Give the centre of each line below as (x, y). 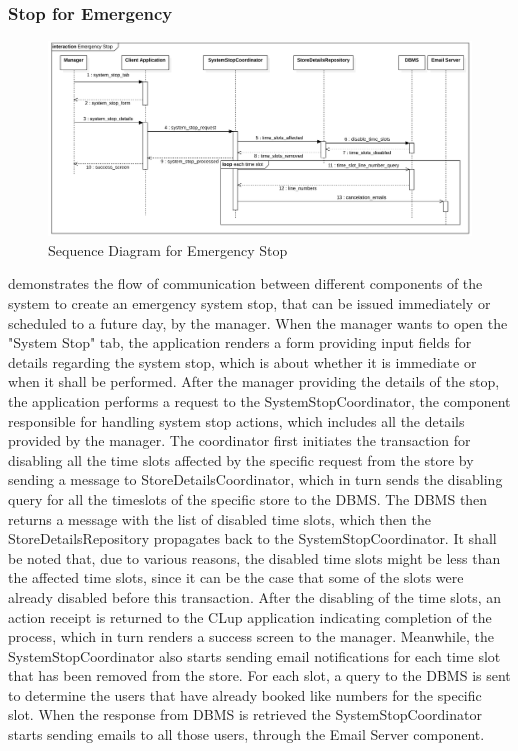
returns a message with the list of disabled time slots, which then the (219, 518)
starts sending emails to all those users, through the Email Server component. (246, 734)
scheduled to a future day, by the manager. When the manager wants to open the (258, 322)
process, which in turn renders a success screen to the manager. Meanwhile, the (251, 636)
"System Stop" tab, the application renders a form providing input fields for (240, 342)
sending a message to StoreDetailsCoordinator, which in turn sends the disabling (255, 479)
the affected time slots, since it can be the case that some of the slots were (236, 577)
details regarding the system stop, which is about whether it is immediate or (242, 361)
